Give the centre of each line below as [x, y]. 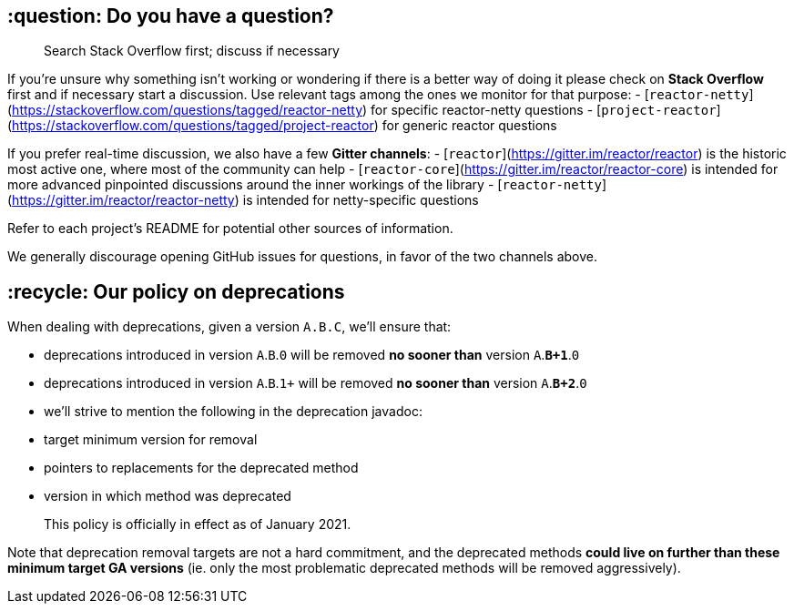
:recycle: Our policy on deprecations [176, 291]
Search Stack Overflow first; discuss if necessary [192, 51]
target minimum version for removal [151, 440]
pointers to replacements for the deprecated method [201, 468]
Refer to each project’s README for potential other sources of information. [230, 229]
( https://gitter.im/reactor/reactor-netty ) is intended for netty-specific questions [243, 200]
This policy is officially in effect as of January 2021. [198, 524]
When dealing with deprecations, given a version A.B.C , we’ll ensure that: [229, 327]
